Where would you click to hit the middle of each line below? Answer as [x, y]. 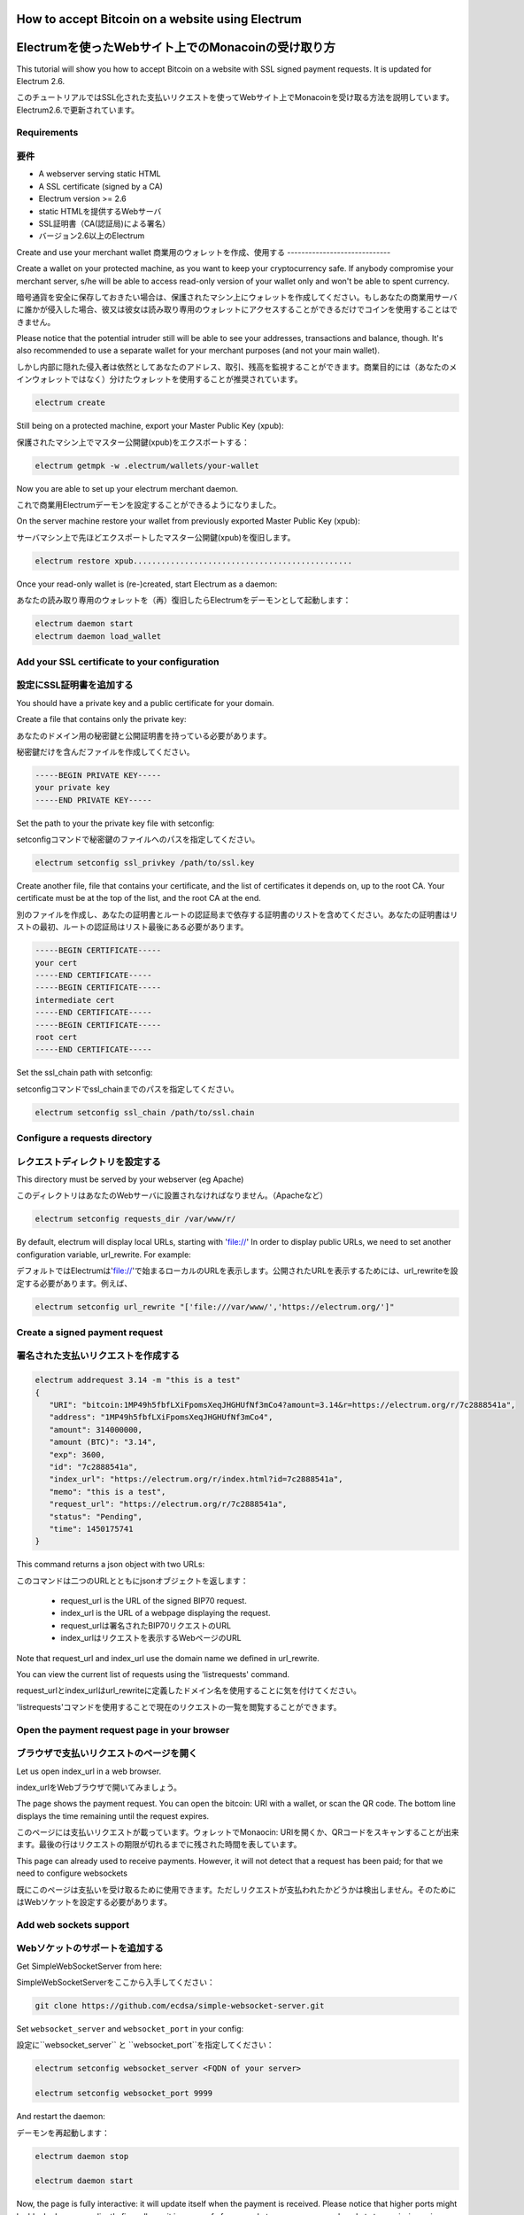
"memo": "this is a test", [108, 1492]
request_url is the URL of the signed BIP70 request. [154, 1601]
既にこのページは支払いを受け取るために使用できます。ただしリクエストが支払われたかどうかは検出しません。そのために [236, 1889]
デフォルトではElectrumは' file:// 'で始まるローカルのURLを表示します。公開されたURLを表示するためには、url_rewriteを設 [238, 1271]
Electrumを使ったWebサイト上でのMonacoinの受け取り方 [176, 47]
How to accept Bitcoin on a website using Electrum [159, 19]
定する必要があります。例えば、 [74, 1283]
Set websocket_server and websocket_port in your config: [130, 2029]
